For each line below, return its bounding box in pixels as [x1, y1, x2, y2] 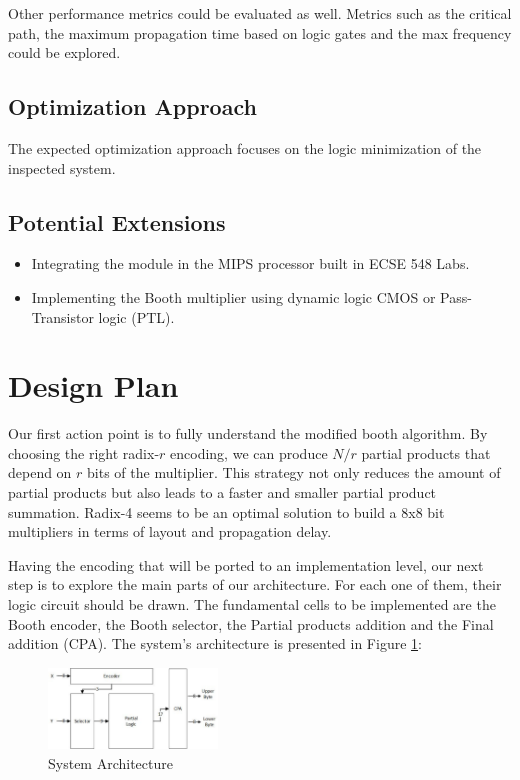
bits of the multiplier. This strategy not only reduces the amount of [87, 462, 501, 483]
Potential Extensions [8, 206, 226, 237]
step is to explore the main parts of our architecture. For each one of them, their [8, 574, 502, 595]
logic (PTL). [98, 306, 175, 327]
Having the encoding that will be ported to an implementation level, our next [8, 554, 484, 575]
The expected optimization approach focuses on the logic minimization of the [8, 137, 482, 158]
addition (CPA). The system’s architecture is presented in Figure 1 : [8, 633, 422, 654]
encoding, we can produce [170, 442, 328, 463]
